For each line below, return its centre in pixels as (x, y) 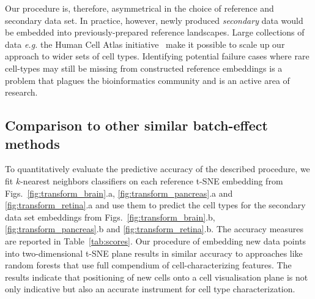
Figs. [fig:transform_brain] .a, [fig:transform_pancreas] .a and (119, 193)
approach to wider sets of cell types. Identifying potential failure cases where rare (157, 56)
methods (32, 143)
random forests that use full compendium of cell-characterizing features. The (148, 265)
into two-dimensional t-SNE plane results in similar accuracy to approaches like (154, 253)
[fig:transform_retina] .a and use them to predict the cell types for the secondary (155, 205)
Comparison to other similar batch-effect (136, 125)
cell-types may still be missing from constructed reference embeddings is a (144, 68)
